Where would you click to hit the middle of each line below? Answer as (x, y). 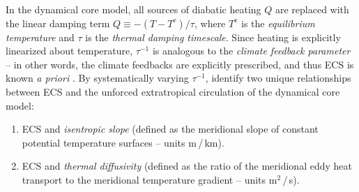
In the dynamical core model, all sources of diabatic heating (133, 9)
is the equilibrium (278, 23)
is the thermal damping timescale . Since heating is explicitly (213, 37)
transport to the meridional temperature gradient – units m (150, 179)
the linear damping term (58, 23)
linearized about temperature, (69, 51)
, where (210, 23)
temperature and (40, 37)
